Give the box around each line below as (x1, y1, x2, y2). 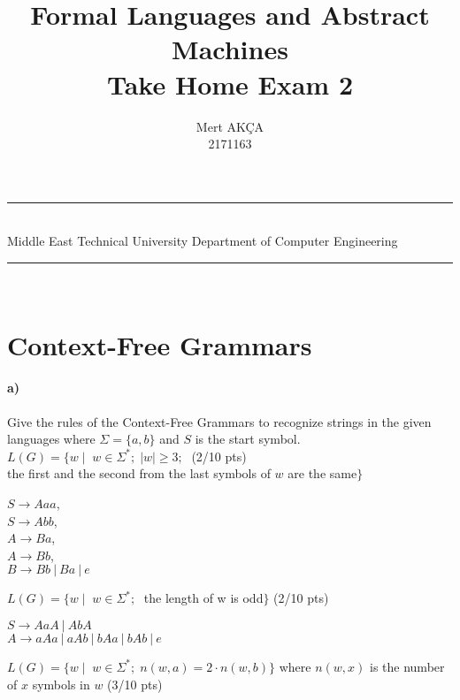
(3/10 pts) (107, 674, 163, 693)
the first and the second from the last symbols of (7, 464, 271, 483)
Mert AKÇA (195, 117, 264, 135)
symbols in (32, 674, 90, 693)
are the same (287, 464, 357, 483)
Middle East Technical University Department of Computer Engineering (7, 232, 398, 250)
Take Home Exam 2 (106, 65, 353, 102)
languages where (7, 430, 96, 448)
